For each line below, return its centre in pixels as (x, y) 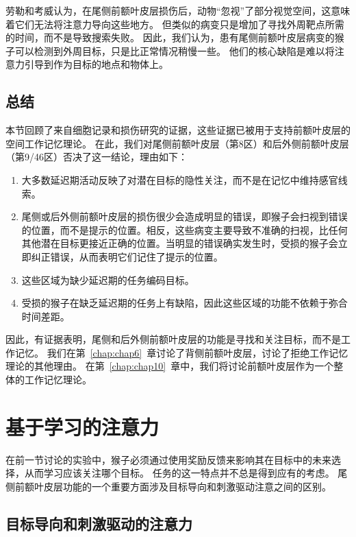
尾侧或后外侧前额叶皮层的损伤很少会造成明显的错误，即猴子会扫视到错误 (185, 216)
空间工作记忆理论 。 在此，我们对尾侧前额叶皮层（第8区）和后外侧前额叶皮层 (177, 143)
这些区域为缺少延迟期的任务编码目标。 (108, 279)
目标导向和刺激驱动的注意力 (99, 523)
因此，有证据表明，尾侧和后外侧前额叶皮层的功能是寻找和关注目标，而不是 (173, 339)
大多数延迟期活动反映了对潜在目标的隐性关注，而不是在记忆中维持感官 (180, 179)
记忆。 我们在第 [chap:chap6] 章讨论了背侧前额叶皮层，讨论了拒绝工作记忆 (181, 352)
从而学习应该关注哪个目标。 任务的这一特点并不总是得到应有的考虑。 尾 (186, 473)
